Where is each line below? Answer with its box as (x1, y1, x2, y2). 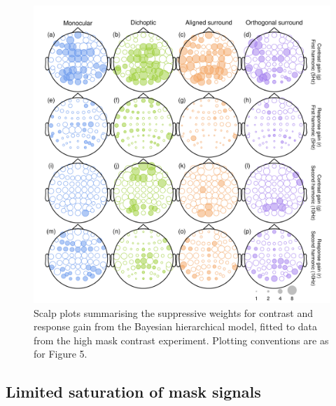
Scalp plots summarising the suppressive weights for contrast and (34, 305, 313, 320)
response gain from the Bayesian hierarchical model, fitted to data (34, 319, 318, 334)
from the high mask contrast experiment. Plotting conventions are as (34, 332, 329, 347)
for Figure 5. (34, 346, 87, 361)
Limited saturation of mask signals (6, 381, 261, 402)
